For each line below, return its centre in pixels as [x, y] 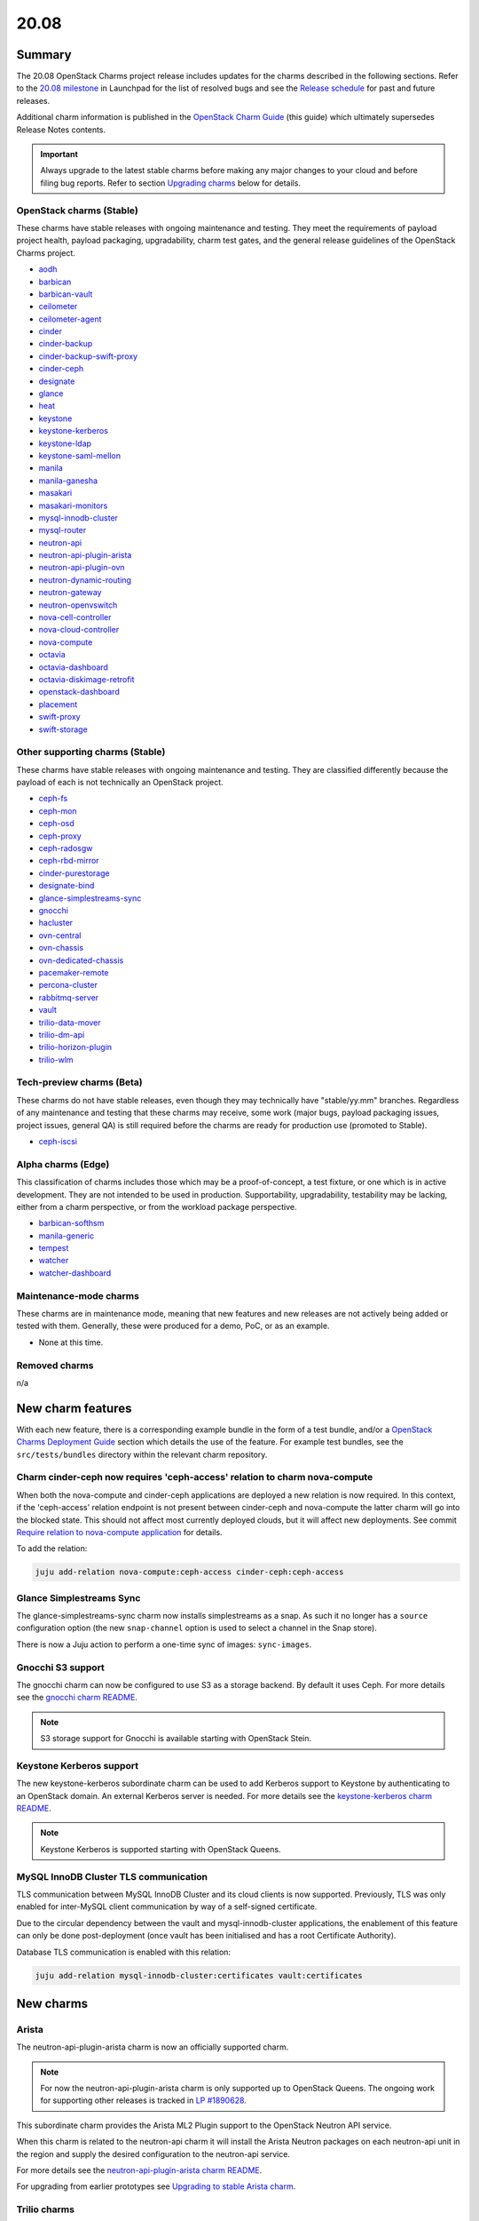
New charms [52, 2003]
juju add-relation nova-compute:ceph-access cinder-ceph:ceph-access [189, 1572]
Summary [44, 55]
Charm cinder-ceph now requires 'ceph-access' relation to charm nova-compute [195, 1477]
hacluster [56, 923]
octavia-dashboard [73, 667]
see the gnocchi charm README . [77, 1698]
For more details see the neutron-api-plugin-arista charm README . [139, 2170]
